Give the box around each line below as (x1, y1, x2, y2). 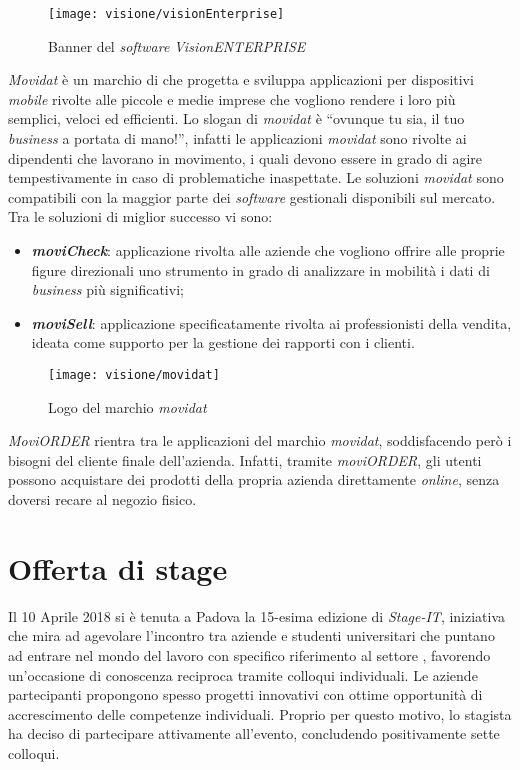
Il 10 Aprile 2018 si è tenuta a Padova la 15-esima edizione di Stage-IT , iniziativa (8, 605, 506, 626)
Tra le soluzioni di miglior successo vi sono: (8, 206, 273, 227)
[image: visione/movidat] (48, 367, 220, 382)
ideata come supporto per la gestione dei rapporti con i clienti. (31, 332, 415, 353)
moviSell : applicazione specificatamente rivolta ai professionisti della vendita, (31, 312, 512, 333)
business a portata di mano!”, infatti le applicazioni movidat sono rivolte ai (8, 128, 467, 149)
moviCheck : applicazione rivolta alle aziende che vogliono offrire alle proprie (31, 240, 505, 260)
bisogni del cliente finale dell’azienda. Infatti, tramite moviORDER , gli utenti (8, 449, 482, 470)
